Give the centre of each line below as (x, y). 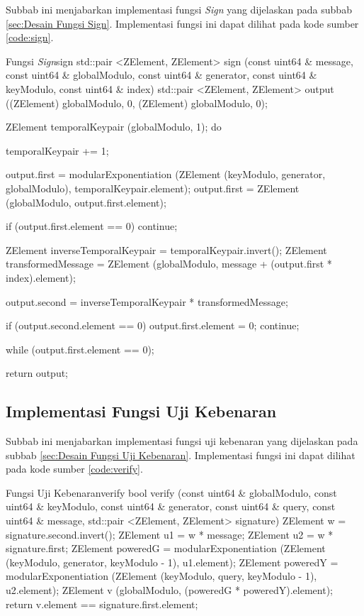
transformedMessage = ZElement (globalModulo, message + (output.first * (169, 264)
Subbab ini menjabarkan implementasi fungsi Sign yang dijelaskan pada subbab (179, 9)
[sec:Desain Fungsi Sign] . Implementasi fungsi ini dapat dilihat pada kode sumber (182, 23)
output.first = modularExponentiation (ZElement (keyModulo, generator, (166, 174)
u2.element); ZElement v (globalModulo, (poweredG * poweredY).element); (169, 590)
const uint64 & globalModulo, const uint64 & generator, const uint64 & (161, 75)
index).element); (41, 277)
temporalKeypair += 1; (57, 150)
